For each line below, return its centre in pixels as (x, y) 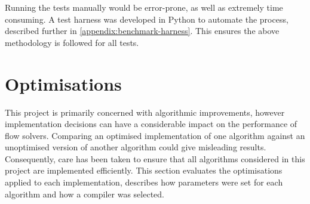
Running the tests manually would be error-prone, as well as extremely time (144, 7)
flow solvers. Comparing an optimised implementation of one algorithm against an (155, 135)
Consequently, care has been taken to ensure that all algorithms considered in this (155, 158)
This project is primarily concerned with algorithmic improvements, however (145, 112)
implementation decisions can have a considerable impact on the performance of (151, 124)
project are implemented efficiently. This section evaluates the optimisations (144, 170)
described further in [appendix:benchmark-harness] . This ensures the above (142, 31)
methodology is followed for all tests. (72, 42)
